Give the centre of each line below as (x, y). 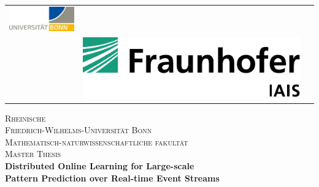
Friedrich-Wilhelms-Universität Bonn (79, 130)
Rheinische (25, 118)
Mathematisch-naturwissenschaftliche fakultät (97, 141)
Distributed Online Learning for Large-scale (100, 165)
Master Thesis (33, 154)
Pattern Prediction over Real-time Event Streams (112, 178)
